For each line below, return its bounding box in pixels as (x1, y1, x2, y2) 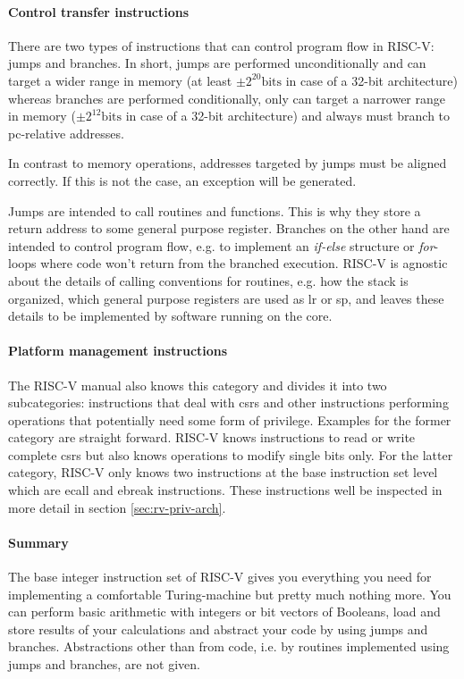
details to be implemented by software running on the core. (8, 306, 333, 325)
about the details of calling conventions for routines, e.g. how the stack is (8, 271, 409, 289)
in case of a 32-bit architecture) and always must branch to (125, 106, 451, 125)
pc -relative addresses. (8, 123, 124, 142)
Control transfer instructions (8, 2, 190, 21)
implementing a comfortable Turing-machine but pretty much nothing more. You (8, 584, 451, 603)
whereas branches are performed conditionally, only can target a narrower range (8, 88, 446, 107)
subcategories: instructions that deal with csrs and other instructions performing (8, 393, 449, 412)
